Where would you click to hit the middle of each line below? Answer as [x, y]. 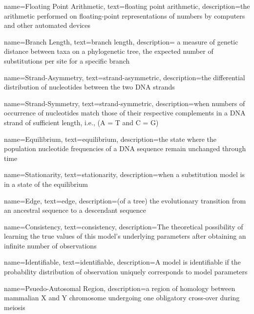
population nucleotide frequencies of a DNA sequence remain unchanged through [125, 148]
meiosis [15, 307]
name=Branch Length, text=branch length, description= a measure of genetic [121, 41]
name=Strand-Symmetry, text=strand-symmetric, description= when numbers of [125, 103]
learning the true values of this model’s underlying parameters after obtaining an [125, 236]
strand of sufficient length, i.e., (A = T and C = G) [81, 122]
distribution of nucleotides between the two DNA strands [89, 87]
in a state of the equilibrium [46, 184]
